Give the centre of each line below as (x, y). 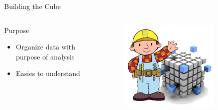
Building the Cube (32, 6)
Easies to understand (48, 73)
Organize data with (46, 47)
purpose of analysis (45, 56)
